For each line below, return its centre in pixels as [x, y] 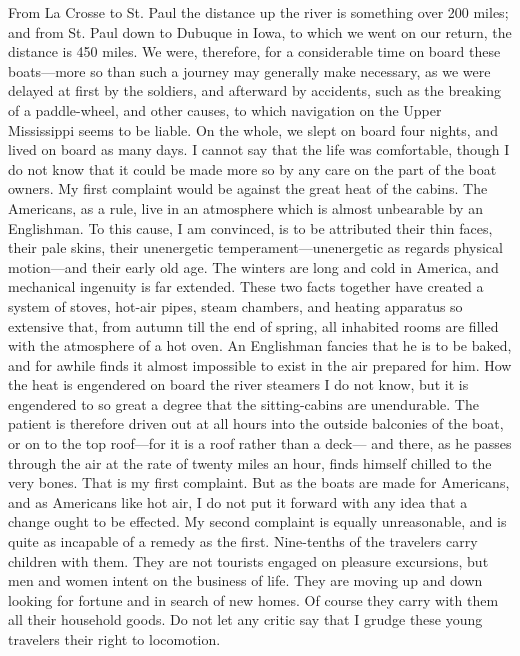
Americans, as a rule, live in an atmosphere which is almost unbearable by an [245, 207]
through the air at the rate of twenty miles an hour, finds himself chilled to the [250, 462]
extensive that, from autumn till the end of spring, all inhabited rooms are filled [253, 325]
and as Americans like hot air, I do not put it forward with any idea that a [238, 501]
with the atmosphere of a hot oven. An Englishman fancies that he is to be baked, [260, 345]
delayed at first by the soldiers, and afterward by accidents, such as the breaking [254, 90]
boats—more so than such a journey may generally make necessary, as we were [249, 70]
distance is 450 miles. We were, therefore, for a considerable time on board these [254, 51]
